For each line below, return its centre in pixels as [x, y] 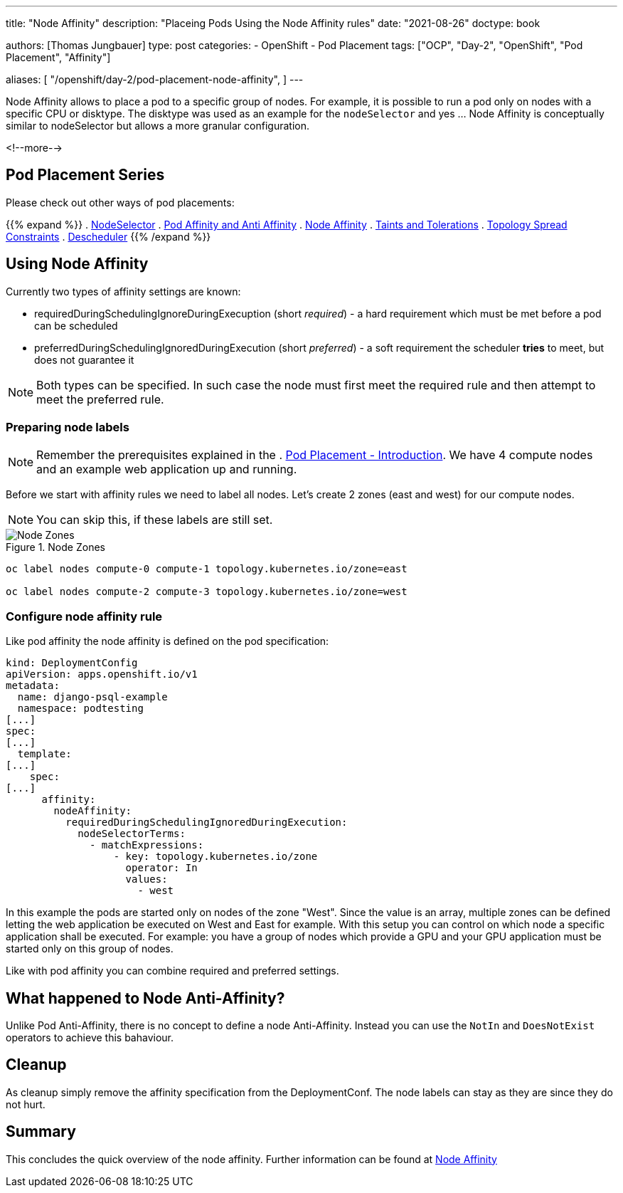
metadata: [33, 686]
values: [147, 879]
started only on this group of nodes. [90, 949]
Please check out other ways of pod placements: [120, 202]
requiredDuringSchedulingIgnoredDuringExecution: [207, 823]
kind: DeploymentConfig [72, 663]
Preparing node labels [68, 427]
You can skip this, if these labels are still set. [155, 520]
